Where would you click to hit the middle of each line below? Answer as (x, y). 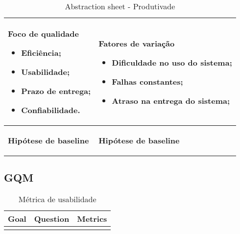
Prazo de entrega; (56, 91)
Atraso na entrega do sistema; (171, 100)
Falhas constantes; (147, 81)
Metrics (92, 219)
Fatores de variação (137, 43)
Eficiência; (41, 53)
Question (52, 219)
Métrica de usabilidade (57, 199)
